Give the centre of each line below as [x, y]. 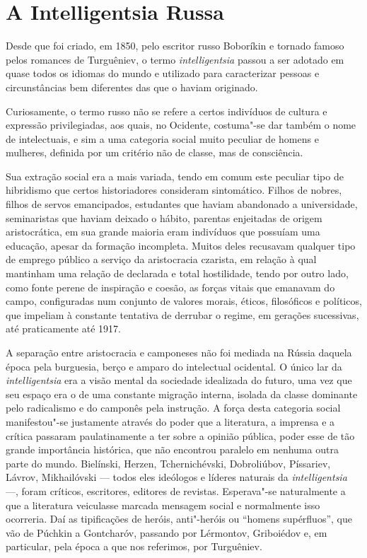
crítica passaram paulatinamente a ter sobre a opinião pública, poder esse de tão [180, 435]
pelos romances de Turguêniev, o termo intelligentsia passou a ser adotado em [175, 59]
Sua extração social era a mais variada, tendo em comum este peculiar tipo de [175, 176]
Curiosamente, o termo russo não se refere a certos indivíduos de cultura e [167, 111]
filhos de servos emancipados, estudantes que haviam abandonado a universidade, [182, 204]
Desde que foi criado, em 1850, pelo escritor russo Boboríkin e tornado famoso [175, 46]
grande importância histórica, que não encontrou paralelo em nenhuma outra [172, 449]
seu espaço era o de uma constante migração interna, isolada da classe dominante [182, 394]
